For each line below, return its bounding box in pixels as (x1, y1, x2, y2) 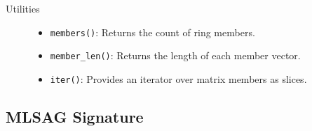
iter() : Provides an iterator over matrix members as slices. (50, 71, 307, 86)
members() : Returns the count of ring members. (50, 24, 255, 39)
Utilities (6, 1, 40, 15)
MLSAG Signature (6, 105, 144, 127)
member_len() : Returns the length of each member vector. (50, 48, 301, 63)
